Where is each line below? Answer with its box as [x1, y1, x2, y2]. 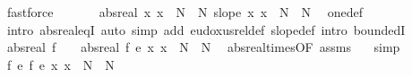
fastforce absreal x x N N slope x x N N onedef [6, 3, 363, 21]
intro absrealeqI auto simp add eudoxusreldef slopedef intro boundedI [6, 20, 406, 38]
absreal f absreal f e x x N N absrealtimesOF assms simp [6, 38, 400, 56]
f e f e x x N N [6, 55, 115, 73]
